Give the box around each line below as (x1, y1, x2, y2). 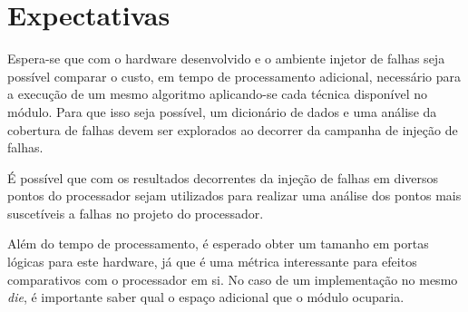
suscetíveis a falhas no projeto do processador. (7, 203, 264, 222)
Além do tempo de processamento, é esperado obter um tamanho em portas (7, 234, 429, 253)
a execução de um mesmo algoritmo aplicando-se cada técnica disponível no (7, 84, 427, 103)
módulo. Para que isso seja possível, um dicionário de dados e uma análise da (7, 102, 437, 121)
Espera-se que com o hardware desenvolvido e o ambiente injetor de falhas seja (7, 49, 445, 68)
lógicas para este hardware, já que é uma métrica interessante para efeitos (7, 252, 417, 271)
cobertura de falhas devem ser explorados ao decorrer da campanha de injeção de (7, 120, 458, 139)
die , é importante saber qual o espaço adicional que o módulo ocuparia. (7, 288, 405, 307)
